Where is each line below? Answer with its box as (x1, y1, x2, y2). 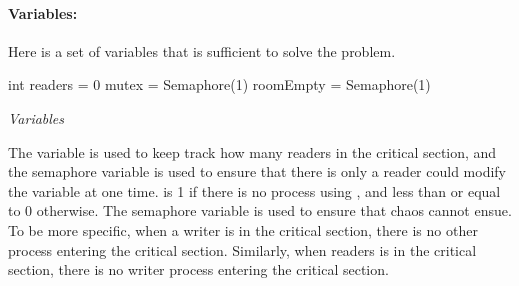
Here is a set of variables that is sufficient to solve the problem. (8, 40, 396, 61)
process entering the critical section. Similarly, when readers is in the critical (8, 239, 477, 260)
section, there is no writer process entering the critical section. (8, 259, 389, 280)
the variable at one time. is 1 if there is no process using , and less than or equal (8, 180, 501, 201)
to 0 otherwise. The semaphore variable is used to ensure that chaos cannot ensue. (8, 200, 512, 221)
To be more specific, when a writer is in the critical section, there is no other (8, 219, 478, 240)
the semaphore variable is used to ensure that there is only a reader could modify (8, 161, 506, 182)
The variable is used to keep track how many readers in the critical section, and (8, 141, 497, 162)
